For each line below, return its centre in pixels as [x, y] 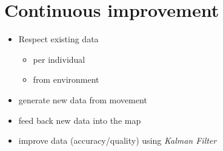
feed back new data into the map [80, 120]
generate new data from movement [83, 99]
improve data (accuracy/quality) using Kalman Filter [118, 140]
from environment [66, 79]
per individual [59, 59]
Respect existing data [58, 39]
